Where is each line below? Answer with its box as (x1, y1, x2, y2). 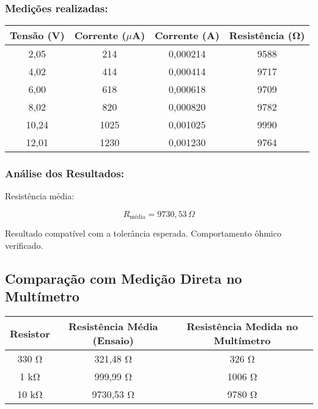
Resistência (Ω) (229, 28, 305, 43)
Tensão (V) (10, 28, 65, 43)
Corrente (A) (155, 28, 220, 43)
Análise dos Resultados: (5, 166, 124, 181)
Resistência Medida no (187, 319, 298, 334)
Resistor (10, 326, 50, 341)
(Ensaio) (92, 333, 134, 348)
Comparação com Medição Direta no (5, 269, 242, 288)
